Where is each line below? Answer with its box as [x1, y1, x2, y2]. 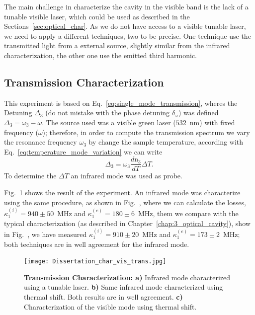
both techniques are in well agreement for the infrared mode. [4, 238, 189, 249]
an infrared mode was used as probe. [71, 170, 182, 181]
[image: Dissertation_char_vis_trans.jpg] [24, 258, 167, 265]
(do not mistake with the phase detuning [45, 107, 170, 118]
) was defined [178, 107, 219, 118]
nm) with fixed [189, 117, 235, 127]
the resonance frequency [4, 137, 77, 147]
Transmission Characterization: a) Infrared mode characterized [24, 272, 231, 282]
